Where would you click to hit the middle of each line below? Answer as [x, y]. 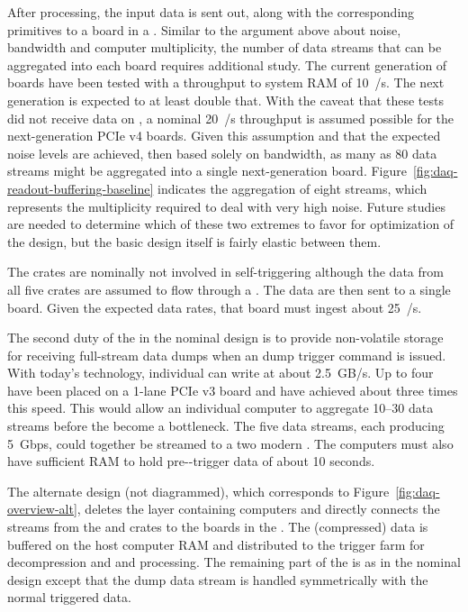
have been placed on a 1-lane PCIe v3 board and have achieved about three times [233, 390]
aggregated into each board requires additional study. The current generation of [227, 64]
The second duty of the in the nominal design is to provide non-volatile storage [225, 338]
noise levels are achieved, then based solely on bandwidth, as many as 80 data [222, 153]
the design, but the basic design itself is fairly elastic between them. [194, 241]
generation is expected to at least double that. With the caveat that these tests [225, 100]
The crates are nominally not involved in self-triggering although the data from [225, 272]
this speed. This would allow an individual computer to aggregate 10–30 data [220, 408]
